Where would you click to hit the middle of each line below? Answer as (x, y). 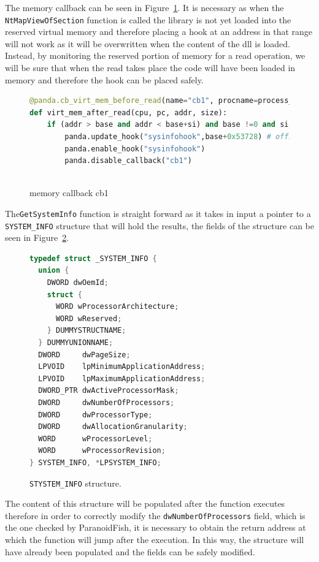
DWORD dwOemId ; (78, 283)
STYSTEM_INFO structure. (75, 483)
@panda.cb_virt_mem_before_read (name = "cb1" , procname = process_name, (172, 101)
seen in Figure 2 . (37, 237)
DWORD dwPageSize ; (84, 355)
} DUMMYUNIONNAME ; (76, 343)
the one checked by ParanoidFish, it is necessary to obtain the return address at (156, 527)
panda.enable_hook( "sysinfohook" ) (135, 149)
